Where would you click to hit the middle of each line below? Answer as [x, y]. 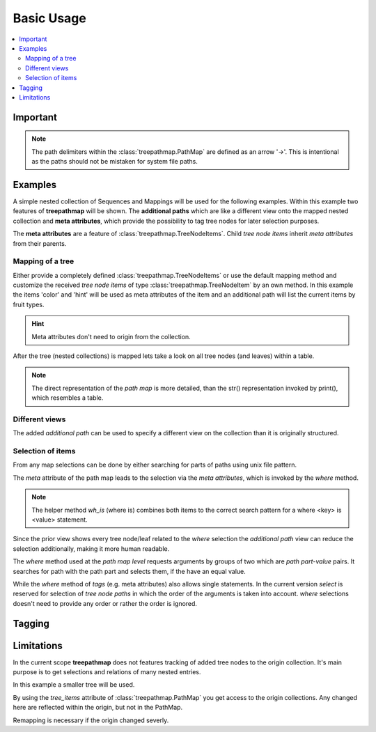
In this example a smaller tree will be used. [74, 685]
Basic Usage [49, 18]
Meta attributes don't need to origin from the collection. [111, 336]
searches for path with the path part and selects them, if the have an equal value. [130, 571]
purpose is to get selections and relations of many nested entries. [107, 672]
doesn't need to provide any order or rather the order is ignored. [105, 603]
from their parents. [40, 243]
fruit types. [29, 304]
